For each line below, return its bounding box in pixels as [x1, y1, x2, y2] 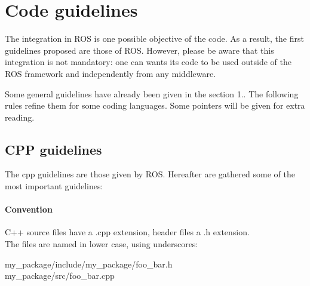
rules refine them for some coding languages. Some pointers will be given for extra [5, 99, 305, 112]
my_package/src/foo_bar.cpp [5, 269, 115, 282]
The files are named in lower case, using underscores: [5, 238, 198, 250]
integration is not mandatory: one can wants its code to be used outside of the [5, 56, 291, 68]
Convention [5, 203, 53, 216]
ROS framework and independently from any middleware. [5, 67, 216, 79]
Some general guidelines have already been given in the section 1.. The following [5, 87, 299, 100]
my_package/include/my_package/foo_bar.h [5, 257, 173, 270]
